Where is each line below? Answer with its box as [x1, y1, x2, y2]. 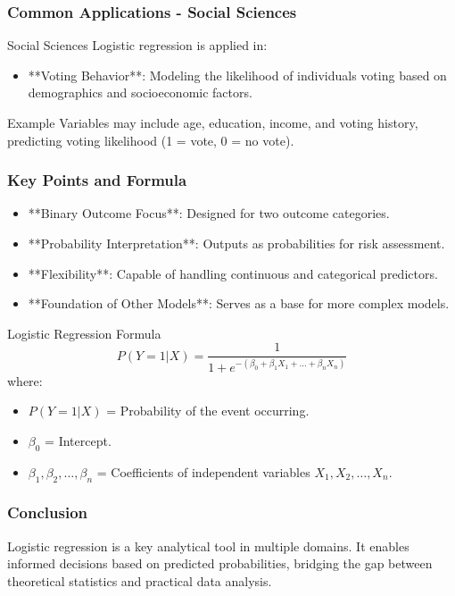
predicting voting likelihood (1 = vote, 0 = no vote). [7, 130, 294, 149]
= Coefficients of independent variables [96, 462, 310, 481]
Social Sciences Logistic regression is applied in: [7, 36, 268, 55]
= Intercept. [45, 431, 112, 449]
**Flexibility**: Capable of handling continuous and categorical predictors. [28, 264, 438, 282]
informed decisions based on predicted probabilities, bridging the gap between [7, 554, 433, 573]
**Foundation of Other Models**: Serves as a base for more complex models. [28, 294, 450, 313]
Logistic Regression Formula [7, 323, 161, 342]
